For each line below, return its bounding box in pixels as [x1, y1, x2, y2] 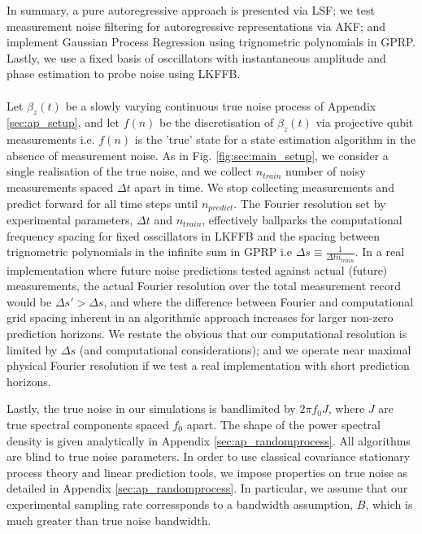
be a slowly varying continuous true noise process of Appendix [65, 97, 376, 114]
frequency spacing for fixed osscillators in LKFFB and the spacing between [7, 227, 381, 244]
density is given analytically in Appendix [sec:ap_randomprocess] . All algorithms [7, 432, 411, 449]
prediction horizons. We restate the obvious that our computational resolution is [7, 325, 407, 342]
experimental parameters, [7, 211, 133, 228]
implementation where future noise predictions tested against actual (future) [7, 261, 388, 278]
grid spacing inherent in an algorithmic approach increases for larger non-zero [7, 309, 394, 326]
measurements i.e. [7, 131, 95, 148]
